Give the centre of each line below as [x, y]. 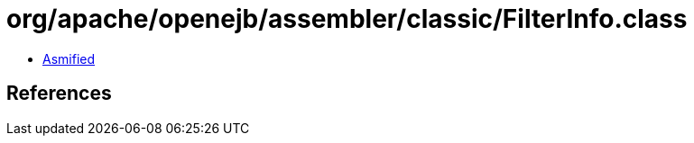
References [59, 94]
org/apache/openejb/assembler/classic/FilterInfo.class [347, 19]
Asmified [69, 58]
